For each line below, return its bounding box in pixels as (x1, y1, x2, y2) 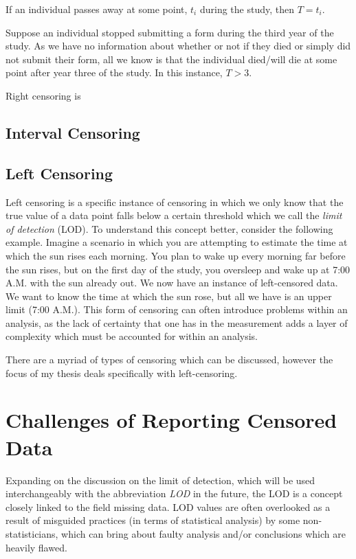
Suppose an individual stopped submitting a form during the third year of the (5, 25, 334, 39)
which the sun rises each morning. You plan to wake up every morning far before (5, 248, 346, 262)
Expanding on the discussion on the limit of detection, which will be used (5, 472, 315, 487)
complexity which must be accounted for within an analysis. (5, 329, 258, 343)
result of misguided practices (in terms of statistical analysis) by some (5, 513, 300, 527)
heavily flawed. (5, 540, 67, 554)
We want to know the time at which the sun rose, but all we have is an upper (5, 288, 332, 303)
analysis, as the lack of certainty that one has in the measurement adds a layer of (5, 315, 348, 330)
